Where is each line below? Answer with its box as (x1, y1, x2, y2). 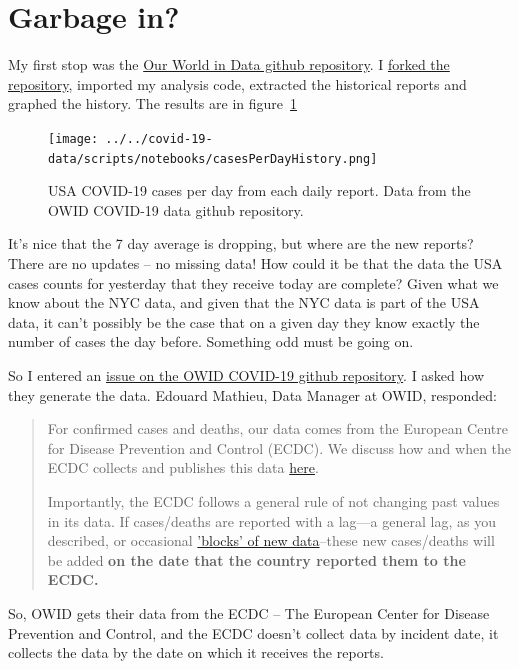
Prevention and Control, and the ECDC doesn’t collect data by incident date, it (8, 622, 499, 643)
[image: (48, 131, 99, 146)
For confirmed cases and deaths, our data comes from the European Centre (47, 418, 508, 439)
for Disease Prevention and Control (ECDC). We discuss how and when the (47, 437, 512, 458)
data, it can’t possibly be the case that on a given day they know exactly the (8, 311, 480, 332)
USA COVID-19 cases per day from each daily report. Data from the (48, 180, 471, 201)
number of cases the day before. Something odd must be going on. (8, 331, 414, 352)
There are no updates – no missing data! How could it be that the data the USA (8, 253, 503, 273)
